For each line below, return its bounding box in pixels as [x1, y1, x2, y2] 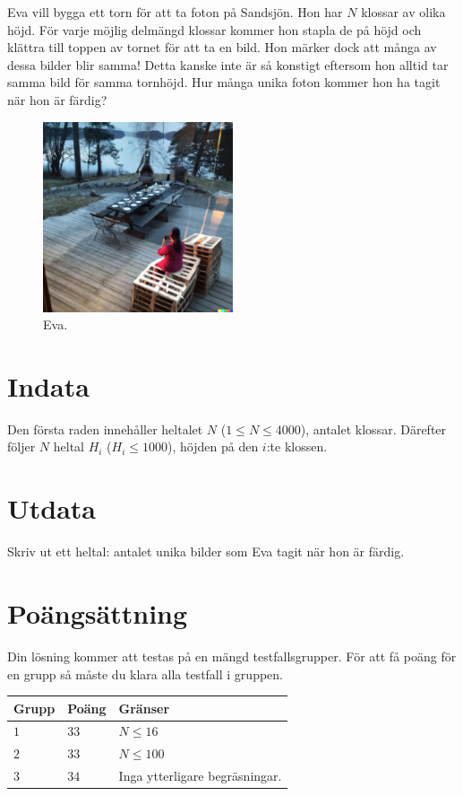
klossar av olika [361, 3, 446, 21]
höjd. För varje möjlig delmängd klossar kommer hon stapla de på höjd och [7, 20, 422, 39]
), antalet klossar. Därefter [300, 419, 447, 438]
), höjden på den [167, 437, 259, 456]
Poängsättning [7, 594, 188, 631]
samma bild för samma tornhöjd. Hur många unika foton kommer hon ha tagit [7, 73, 441, 92]
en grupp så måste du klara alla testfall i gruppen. [7, 664, 283, 683]
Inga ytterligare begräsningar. [118, 766, 282, 785]
